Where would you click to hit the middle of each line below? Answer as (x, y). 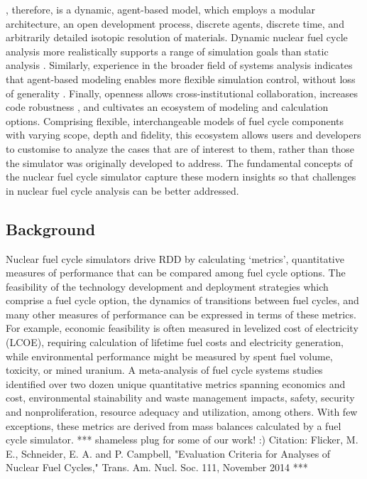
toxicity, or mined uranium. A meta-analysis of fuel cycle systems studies (164, 370)
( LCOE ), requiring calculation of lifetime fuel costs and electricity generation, (175, 342)
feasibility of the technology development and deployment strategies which (167, 286)
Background (51, 228)
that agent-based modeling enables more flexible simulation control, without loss (181, 79)
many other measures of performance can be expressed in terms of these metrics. (181, 314)
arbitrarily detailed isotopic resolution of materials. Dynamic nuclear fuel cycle (177, 37)
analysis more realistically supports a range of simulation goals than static (167, 51)
